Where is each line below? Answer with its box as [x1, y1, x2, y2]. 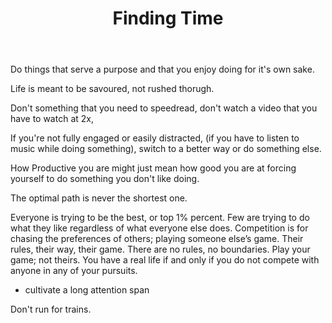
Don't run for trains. [10, 303, 92, 316]
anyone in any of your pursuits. [10, 265, 138, 277]
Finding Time [112, 7, 224, 30]
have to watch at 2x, [10, 113, 94, 125]
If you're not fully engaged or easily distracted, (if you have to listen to [10, 132, 300, 144]
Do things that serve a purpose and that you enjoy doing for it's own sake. [10, 63, 315, 76]
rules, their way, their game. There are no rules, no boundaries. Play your [10, 243, 311, 256]
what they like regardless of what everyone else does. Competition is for [10, 222, 309, 234]
